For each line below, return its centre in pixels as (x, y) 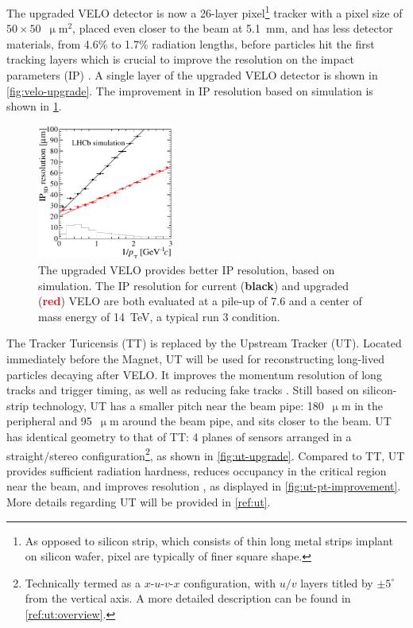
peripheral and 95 (49, 421)
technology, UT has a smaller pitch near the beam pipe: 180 (178, 405)
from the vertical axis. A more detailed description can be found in (188, 598)
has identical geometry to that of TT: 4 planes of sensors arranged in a (179, 437)
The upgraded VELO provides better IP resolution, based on (187, 270)
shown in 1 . (34, 106)
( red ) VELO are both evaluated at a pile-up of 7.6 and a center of (200, 301)
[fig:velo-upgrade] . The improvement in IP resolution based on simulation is (190, 90)
